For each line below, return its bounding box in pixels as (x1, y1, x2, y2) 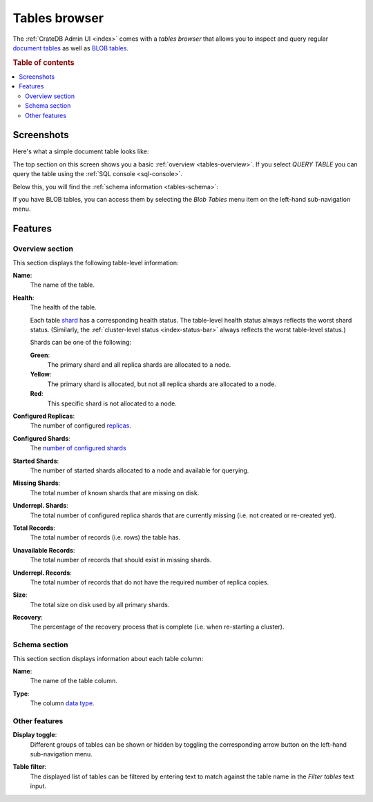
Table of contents (12, 57, 75, 67)
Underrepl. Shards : (12, 502, 68, 510)
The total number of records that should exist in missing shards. (30, 556, 212, 564)
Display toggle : (12, 731, 57, 739)
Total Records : (12, 524, 55, 532)
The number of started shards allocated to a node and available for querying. (30, 466, 249, 475)
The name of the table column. (30, 677, 117, 685)
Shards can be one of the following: (30, 338, 132, 347)
